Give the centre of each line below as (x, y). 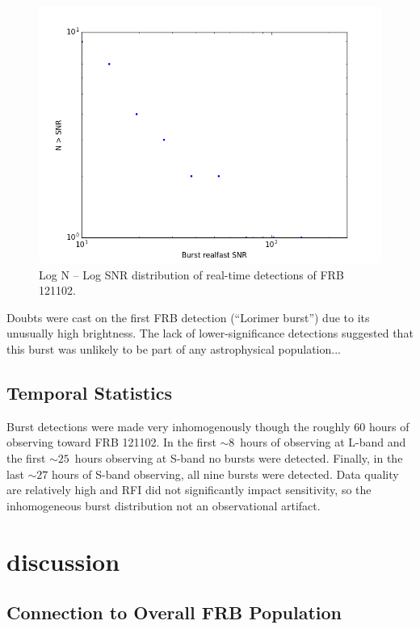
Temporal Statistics (90, 392)
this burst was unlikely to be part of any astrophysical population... (174, 348)
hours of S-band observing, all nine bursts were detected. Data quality (225, 474)
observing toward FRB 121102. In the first (111, 442)
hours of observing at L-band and (323, 442)
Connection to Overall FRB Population (174, 612)
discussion (63, 561)
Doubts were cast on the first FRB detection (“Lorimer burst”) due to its (188, 317)
